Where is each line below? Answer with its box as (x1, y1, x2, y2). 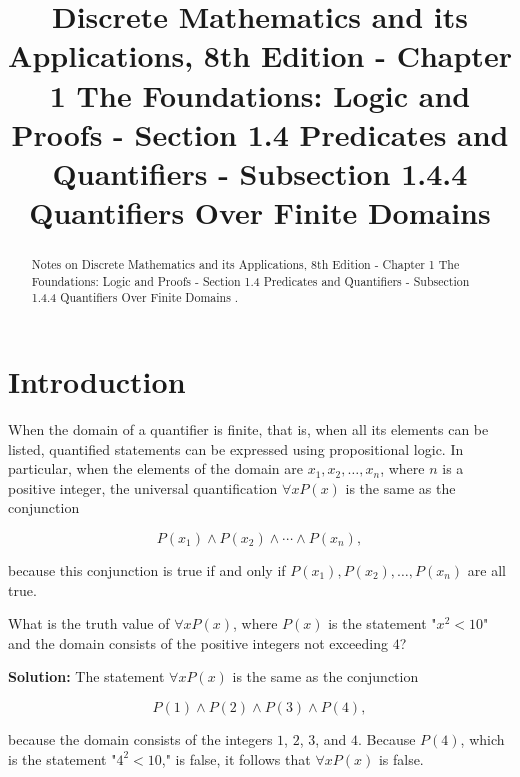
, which (460, 728, 505, 749)
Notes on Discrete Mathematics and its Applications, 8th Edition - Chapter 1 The (31, 256, 460, 273)
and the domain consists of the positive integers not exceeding (8, 632, 388, 653)
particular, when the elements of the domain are (8, 458, 303, 479)
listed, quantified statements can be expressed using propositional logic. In (8, 438, 464, 459)
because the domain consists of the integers (8, 728, 273, 749)
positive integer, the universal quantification (8, 477, 278, 498)
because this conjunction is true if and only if (8, 559, 286, 580)
